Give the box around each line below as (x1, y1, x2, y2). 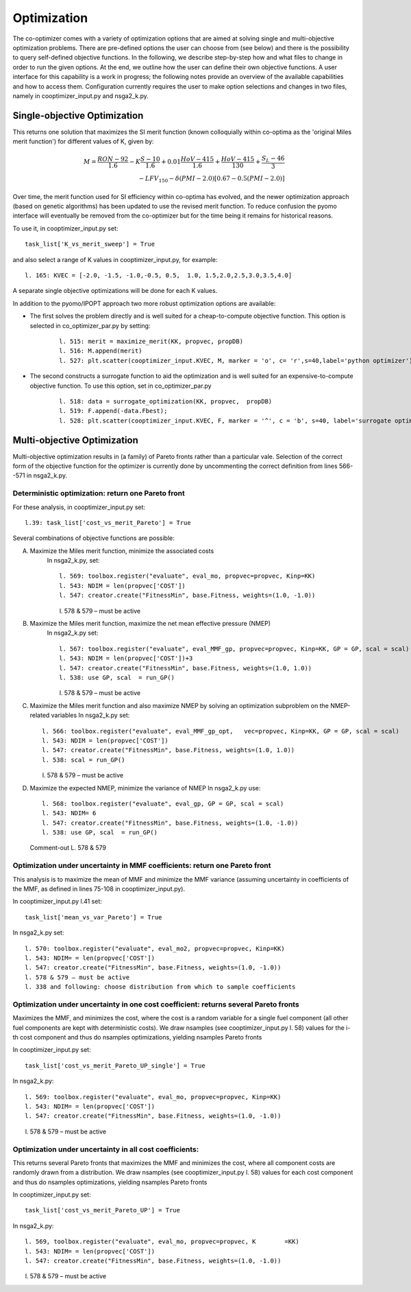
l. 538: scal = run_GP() (42, 755, 125, 764)
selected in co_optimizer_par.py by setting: (29, 321, 151, 329)
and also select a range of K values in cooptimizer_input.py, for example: (12, 255, 218, 263)
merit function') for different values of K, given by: (12, 137, 154, 145)
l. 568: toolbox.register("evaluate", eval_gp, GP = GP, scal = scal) (42, 799, 284, 808)
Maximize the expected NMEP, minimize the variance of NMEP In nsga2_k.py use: (29, 784, 261, 792)
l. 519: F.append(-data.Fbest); (59, 407, 168, 415)
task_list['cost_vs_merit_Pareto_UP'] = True (25, 1206, 181, 1214)
